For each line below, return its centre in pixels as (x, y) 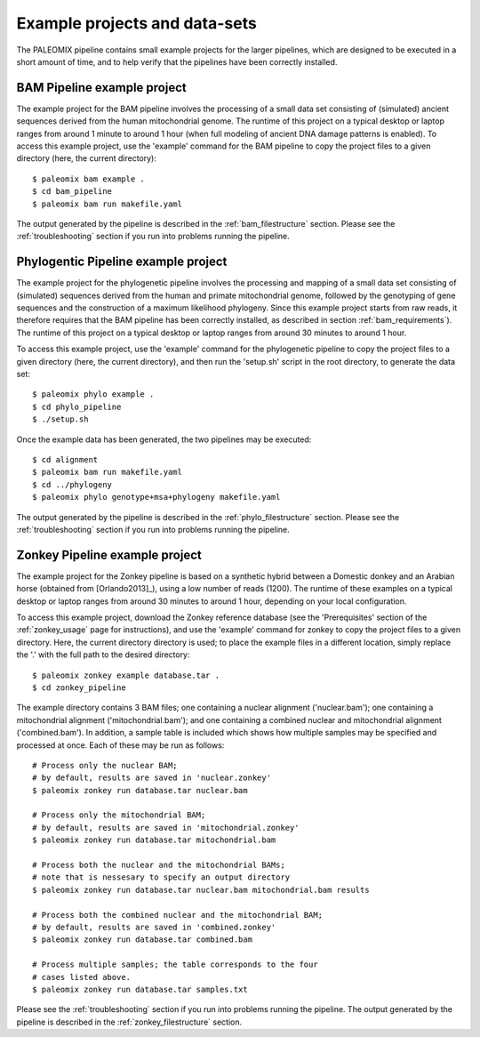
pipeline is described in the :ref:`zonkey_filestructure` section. (129, 1022)
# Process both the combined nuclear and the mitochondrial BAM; (178, 915)
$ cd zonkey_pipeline (79, 687)
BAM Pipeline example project (101, 88)
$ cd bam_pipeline (72, 192)
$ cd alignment (65, 459)
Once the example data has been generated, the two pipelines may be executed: (164, 439)
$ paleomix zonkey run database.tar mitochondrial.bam (154, 840)
